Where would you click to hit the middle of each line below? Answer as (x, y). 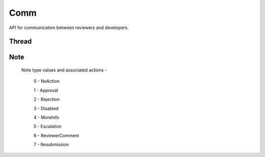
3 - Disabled (46, 108)
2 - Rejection (47, 99)
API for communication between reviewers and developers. (69, 28)
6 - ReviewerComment (56, 135)
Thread (20, 42)
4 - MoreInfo (46, 117)
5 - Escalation (48, 126)
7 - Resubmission (51, 145)
